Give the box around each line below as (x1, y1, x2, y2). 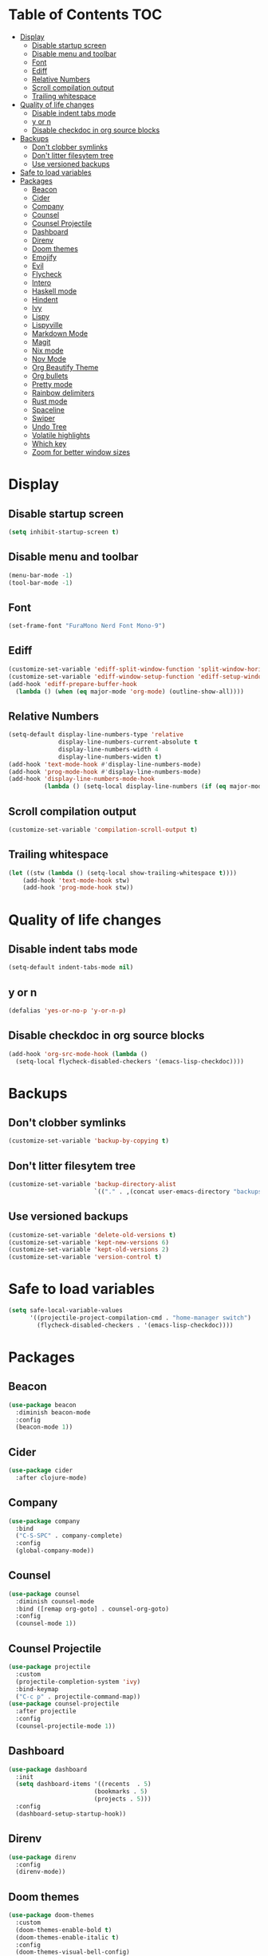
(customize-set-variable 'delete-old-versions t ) (8, 1231, 177, 1239)
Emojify (31, 252, 57, 262)
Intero (31, 278, 52, 287)
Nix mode (31, 345, 64, 355)
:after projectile (15, 1707, 77, 1716)
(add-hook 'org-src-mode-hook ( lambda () (8, 1050, 148, 1058)
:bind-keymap (15, 1685, 59, 1693)
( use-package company (8, 1517, 81, 1525)
